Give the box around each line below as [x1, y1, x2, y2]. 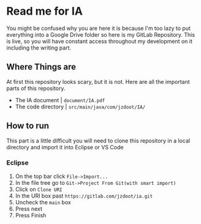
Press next [15, 205, 43, 212]
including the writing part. [6, 44, 72, 51]
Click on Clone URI [15, 185, 63, 193]
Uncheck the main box [15, 198, 72, 206]
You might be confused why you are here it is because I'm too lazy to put [6, 24, 191, 32]
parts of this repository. [6, 84, 66, 92]
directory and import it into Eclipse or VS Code [6, 143, 124, 151]
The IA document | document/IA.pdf [15, 96, 105, 103]
